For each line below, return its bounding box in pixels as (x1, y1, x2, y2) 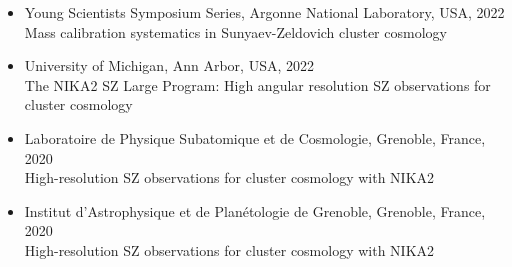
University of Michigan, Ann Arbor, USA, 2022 (24, 55, 314, 76)
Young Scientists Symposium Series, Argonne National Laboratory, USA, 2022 (24, 2, 505, 22)
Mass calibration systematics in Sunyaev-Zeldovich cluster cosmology (24, 21, 447, 42)
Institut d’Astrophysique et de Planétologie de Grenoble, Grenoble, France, (24, 200, 486, 221)
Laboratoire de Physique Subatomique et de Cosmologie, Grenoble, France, (24, 127, 486, 148)
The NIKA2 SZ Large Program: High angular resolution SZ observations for (24, 74, 491, 95)
